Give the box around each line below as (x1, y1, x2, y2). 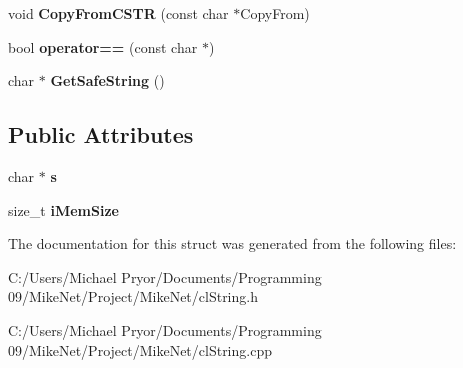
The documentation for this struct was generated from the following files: (8, 233, 457, 254)
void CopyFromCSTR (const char (8, 3, 229, 23)
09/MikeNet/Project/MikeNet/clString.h (8, 286, 258, 307)
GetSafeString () (50, 70, 165, 91)
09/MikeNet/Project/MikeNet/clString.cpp (8, 339, 272, 360)
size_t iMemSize (8, 199, 119, 220)
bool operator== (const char (8, 36, 198, 57)
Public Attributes (8, 119, 194, 150)
